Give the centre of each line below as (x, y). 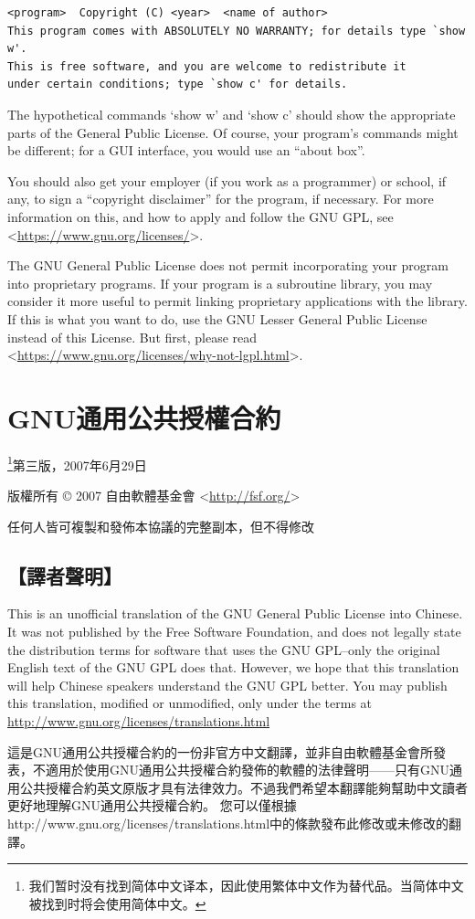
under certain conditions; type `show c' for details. (178, 85)
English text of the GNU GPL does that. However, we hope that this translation (233, 667)
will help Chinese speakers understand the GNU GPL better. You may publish (227, 685)
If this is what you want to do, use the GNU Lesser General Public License (217, 318)
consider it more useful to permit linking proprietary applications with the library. (237, 301)
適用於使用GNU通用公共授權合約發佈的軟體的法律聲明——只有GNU (247, 770)
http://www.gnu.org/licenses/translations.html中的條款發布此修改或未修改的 (228, 823)
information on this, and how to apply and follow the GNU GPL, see (201, 216)
